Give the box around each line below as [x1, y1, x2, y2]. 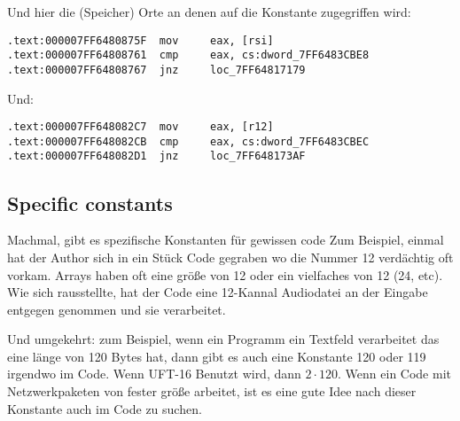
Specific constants [7, 189, 173, 216]
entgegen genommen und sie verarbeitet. [7, 300, 226, 318]
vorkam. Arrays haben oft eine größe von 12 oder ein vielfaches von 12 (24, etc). [7, 265, 443, 284]
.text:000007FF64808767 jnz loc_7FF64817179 [7, 63, 306, 76]
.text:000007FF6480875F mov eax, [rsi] [7, 34, 274, 47]
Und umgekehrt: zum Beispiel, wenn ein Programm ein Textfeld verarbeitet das [7, 330, 440, 348]
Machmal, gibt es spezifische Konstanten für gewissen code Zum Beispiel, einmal [7, 230, 444, 249]
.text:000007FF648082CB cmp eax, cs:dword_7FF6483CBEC [7, 135, 370, 148]
